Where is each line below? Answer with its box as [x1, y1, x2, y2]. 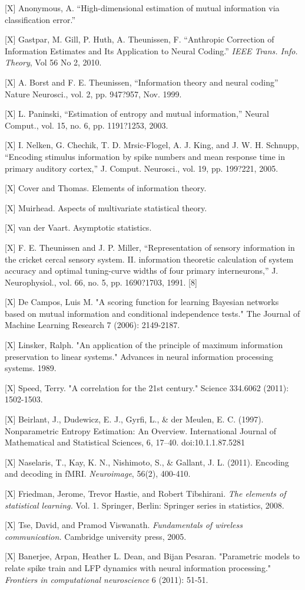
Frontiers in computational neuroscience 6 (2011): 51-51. [5, 573, 208, 585]
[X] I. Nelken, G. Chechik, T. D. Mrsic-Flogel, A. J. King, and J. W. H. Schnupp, [5, 139, 299, 151]
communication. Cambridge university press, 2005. [5, 530, 187, 542]
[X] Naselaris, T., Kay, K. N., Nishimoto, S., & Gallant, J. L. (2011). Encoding [5, 455, 289, 468]
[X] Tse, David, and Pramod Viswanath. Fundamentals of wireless [5, 519, 243, 531]
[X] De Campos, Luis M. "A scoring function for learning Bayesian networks [5, 296, 279, 308]
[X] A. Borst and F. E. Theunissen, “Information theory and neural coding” [5, 76, 279, 88]
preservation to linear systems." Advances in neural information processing [5, 350, 273, 362]
